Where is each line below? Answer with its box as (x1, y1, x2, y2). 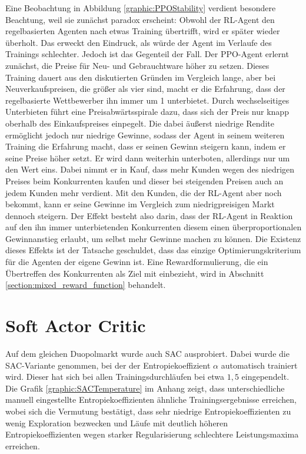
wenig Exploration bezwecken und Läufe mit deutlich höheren (5, 416, 228, 429)
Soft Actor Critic (5, 313, 146, 337)
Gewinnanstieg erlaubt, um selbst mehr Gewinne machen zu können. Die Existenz (5, 232, 301, 244)
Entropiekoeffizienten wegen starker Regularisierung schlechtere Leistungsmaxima (5, 428, 299, 440)
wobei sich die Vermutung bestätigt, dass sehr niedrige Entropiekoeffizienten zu (5, 405, 291, 417)
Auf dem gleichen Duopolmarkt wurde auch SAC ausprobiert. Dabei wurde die (5, 347, 290, 359)
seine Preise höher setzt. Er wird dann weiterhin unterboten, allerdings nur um (5, 151, 290, 164)
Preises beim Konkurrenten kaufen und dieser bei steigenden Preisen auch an (5, 174, 284, 187)
